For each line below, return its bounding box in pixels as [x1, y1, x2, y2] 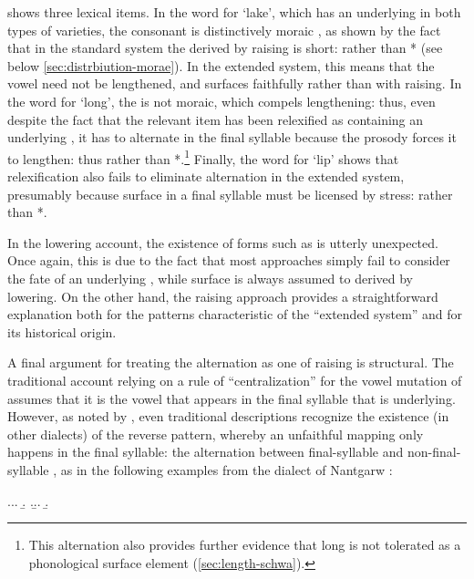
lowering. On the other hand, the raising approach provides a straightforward [7, 286, 438, 305]
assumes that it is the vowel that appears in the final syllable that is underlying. [7, 388, 456, 408]
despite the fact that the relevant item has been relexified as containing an [7, 109, 424, 129]
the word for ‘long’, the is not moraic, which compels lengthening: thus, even [7, 91, 436, 110]
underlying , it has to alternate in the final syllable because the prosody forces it [7, 128, 457, 147]
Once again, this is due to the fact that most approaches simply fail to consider [7, 251, 450, 270]
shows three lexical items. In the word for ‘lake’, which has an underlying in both [7, 3, 461, 21]
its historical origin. [7, 322, 117, 341]
